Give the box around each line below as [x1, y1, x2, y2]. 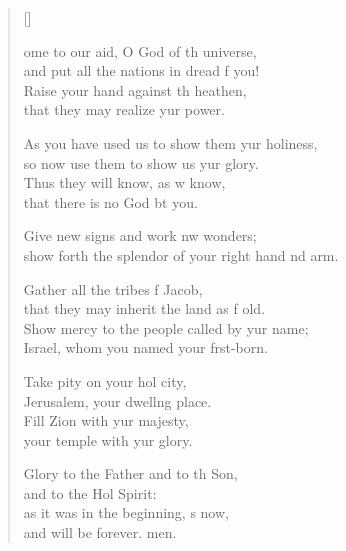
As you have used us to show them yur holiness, [23, 132, 318, 153]
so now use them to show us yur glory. [23, 152, 259, 173]
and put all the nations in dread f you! [23, 60, 260, 81]
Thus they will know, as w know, [23, 172, 226, 193]
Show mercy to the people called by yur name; [23, 317, 309, 338]
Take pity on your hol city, [23, 370, 187, 391]
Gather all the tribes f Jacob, [23, 278, 203, 299]
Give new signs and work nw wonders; [23, 225, 257, 246]
